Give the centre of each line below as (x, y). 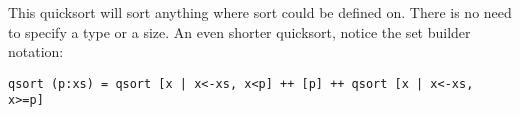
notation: (36, 51)
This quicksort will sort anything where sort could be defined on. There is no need (260, 12)
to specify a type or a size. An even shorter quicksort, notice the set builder (239, 31)
